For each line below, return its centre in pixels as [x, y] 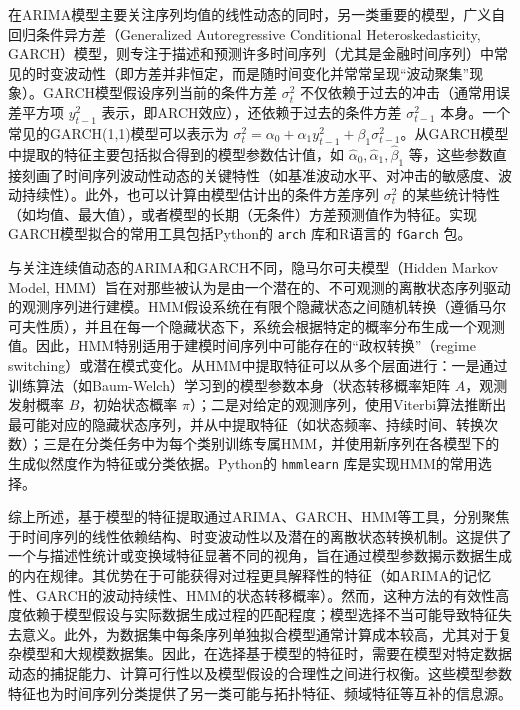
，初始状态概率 [128, 404]
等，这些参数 [450, 153]
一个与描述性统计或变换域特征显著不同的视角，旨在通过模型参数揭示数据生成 [260, 555]
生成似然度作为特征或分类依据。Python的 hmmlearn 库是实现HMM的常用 [243, 462]
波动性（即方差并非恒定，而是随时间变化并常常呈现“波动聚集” [266, 72]
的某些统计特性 [451, 194]
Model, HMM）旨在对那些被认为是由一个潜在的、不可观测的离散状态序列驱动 [259, 286]
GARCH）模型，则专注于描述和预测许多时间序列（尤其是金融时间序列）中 [251, 53]
